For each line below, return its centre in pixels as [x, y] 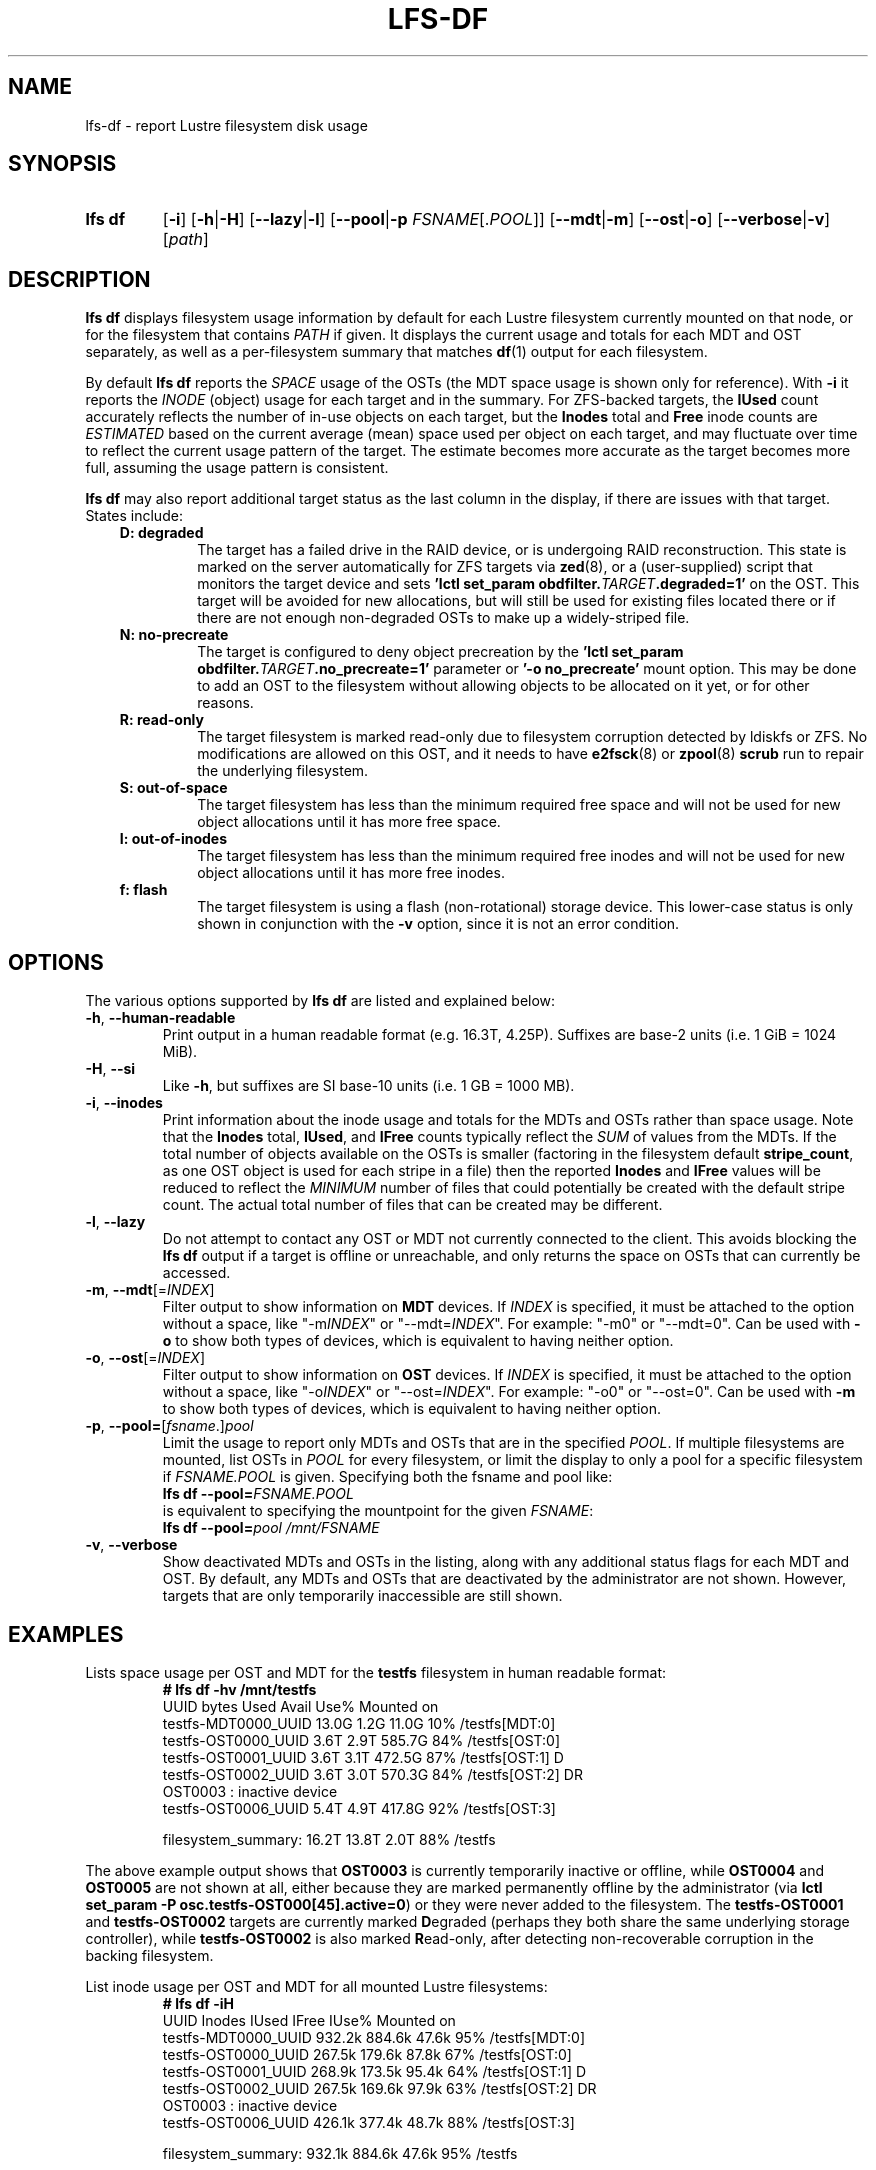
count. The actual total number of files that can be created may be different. [412, 1205]
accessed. [196, 1273]
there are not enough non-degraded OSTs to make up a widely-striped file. [443, 618]
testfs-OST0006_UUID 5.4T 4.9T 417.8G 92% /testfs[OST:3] [359, 1808]
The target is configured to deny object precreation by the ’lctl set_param [440, 652]
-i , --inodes [124, 1103]
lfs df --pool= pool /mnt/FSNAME [271, 1528]
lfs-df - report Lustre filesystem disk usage [226, 125]
